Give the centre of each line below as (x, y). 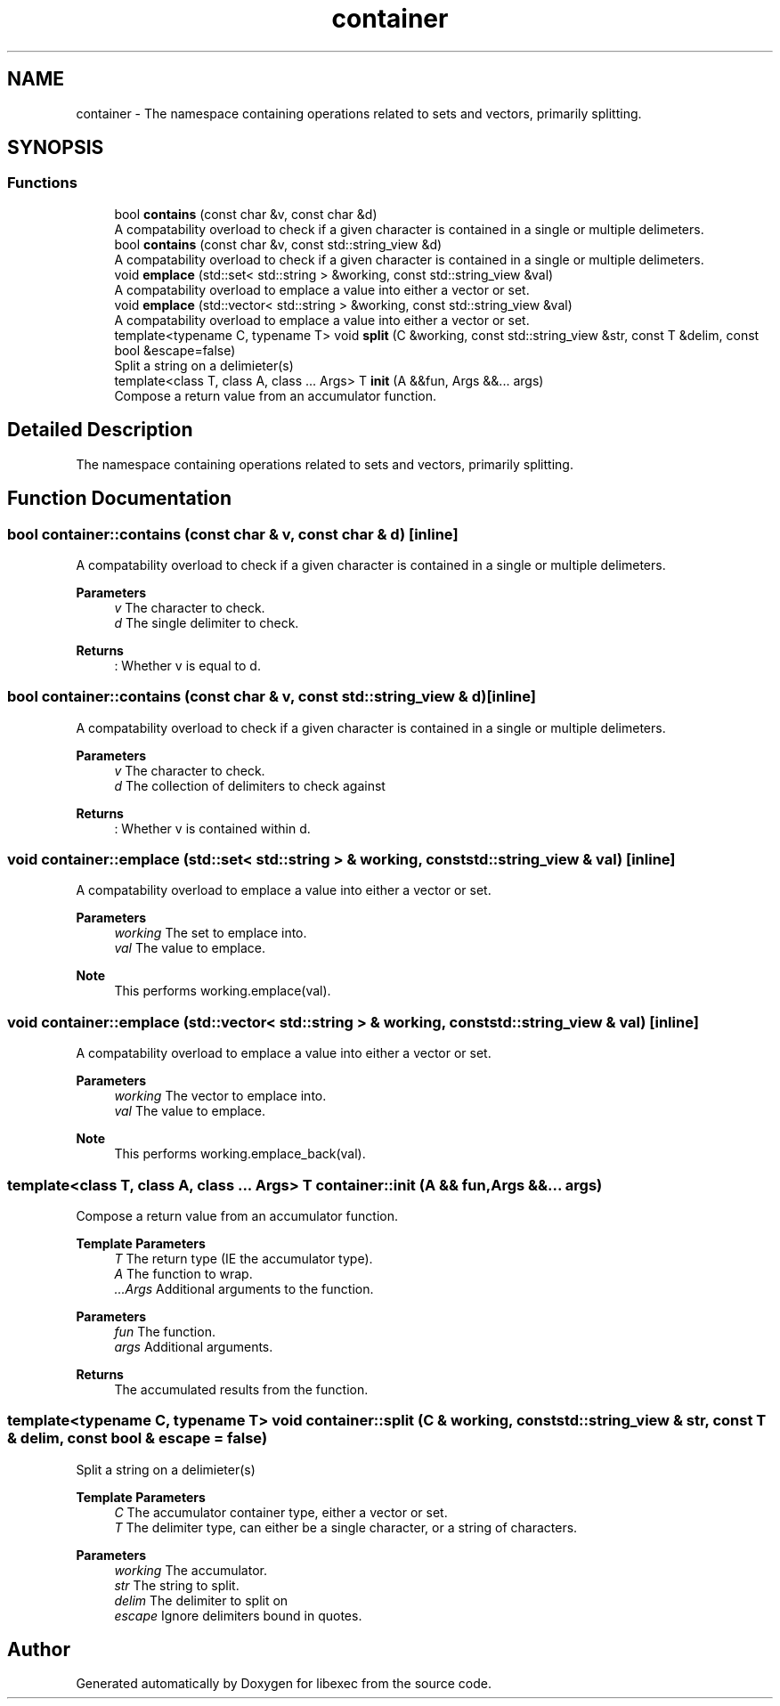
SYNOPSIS (56, 148)
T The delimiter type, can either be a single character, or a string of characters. (346, 1527)
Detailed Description (100, 430)
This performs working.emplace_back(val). (240, 1154)
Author (39, 1650)
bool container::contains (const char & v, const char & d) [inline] (233, 534)
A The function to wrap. (183, 1273)
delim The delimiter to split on (201, 1600)
